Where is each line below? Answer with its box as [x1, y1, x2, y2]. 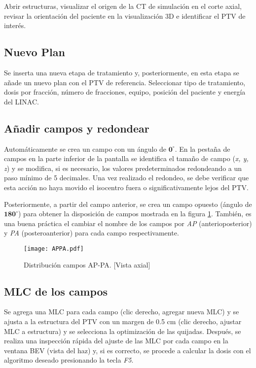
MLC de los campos [4, 283, 108, 299]
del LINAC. [4, 96, 39, 106]
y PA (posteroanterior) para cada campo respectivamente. [4, 228, 179, 238]
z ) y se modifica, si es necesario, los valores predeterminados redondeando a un [4, 163, 242, 173]
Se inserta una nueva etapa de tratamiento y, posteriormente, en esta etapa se [4, 67, 239, 77]
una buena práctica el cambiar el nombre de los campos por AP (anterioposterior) [4, 218, 252, 228]
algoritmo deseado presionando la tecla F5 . [4, 355, 134, 365]
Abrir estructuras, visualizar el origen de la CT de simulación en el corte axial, [4, 1, 242, 11]
